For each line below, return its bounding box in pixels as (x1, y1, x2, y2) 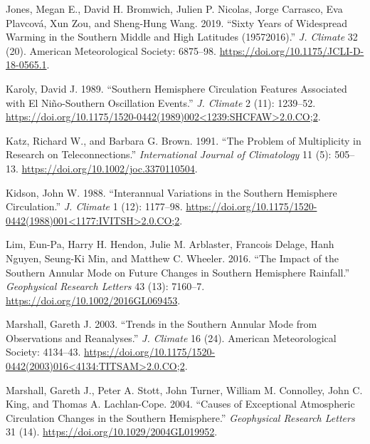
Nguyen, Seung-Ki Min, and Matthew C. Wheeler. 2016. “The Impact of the (6, 250, 339, 265)
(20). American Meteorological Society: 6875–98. (6, 43, 217, 58)
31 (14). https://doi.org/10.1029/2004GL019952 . (6, 424, 218, 439)
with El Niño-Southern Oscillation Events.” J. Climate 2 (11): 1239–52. (6, 95, 316, 110)
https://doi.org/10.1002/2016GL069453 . (6, 292, 181, 307)
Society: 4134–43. (6, 344, 81, 359)
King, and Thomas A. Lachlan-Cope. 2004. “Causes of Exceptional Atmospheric (6, 396, 355, 411)
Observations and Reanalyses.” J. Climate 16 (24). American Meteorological (6, 330, 337, 345)
